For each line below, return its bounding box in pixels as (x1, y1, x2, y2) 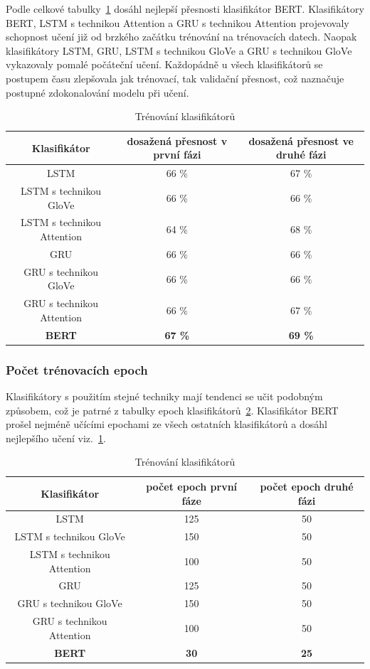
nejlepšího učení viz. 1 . (6, 430, 106, 445)
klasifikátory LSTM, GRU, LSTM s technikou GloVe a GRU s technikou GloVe (6, 43, 352, 58)
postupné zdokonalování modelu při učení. (6, 85, 189, 100)
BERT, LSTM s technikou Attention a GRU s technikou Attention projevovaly (6, 15, 349, 30)
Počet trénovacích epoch (6, 360, 148, 378)
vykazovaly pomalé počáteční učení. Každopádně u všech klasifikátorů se (6, 57, 323, 72)
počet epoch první (146, 478, 238, 493)
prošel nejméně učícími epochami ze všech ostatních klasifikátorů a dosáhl (6, 417, 327, 432)
